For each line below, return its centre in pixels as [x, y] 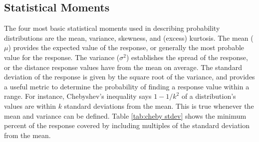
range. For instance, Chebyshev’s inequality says [78, 96]
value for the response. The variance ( [62, 57]
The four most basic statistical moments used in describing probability [112, 28]
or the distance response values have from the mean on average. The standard [123, 67]
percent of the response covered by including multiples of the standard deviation [127, 125]
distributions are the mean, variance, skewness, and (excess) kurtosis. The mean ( [129, 37]
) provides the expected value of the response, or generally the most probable [126, 47]
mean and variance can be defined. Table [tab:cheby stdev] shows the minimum [125, 115]
